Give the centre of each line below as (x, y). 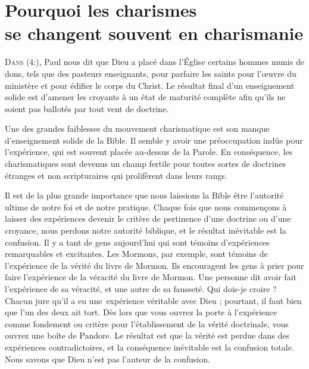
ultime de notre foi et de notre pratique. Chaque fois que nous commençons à (146, 207)
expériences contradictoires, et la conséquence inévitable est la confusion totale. (149, 347)
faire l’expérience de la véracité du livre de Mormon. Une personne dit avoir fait (151, 277)
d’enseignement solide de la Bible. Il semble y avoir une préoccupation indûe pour (154, 140)
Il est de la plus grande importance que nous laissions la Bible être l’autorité (144, 195)
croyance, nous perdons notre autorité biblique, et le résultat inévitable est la (146, 230)
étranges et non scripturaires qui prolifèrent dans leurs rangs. (116, 175)
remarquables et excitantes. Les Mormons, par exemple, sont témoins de (136, 254)
